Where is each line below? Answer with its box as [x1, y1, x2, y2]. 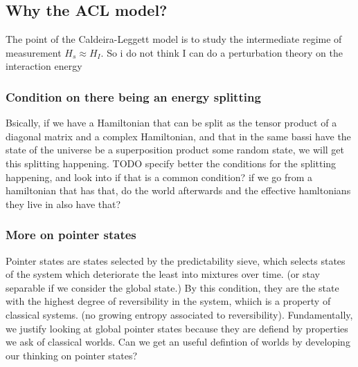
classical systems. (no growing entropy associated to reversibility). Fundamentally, [6, 307, 353, 321]
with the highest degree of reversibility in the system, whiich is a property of [6, 294, 331, 308]
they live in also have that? [6, 196, 121, 211]
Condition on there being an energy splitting [6, 88, 261, 105]
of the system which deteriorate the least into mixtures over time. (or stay [6, 267, 320, 281]
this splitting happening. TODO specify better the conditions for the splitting [6, 156, 337, 170]
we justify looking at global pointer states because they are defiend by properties [6, 321, 348, 335]
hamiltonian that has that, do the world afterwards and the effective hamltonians [6, 183, 351, 198]
